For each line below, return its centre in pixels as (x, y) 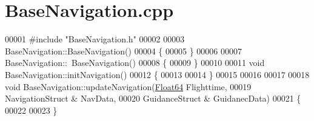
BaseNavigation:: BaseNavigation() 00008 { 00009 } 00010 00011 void (135, 63)
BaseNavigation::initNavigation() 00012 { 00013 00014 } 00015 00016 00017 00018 (157, 74)
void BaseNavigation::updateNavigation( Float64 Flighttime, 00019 (128, 86)
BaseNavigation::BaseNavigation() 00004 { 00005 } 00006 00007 (123, 51)
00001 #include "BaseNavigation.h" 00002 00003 (95, 39)
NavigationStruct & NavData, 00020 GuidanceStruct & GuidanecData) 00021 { (153, 98)
